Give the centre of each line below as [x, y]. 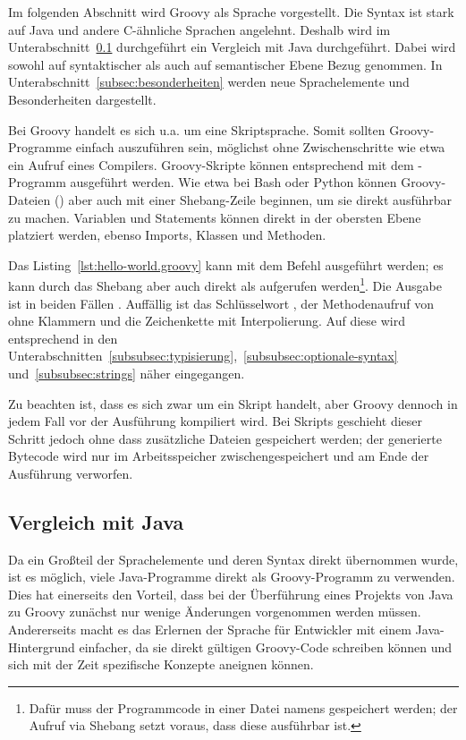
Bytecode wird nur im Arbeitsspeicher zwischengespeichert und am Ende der [219, 456]
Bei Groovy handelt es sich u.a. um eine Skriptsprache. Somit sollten [197, 129]
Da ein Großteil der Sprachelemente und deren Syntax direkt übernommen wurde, [233, 559]
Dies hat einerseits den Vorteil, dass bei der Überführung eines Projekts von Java [231, 594]
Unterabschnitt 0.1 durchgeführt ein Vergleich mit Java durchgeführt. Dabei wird [232, 47]
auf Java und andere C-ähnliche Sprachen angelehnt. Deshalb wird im [199, 29]
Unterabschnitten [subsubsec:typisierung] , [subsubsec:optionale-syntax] [203, 356]
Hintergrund [42, 646]
